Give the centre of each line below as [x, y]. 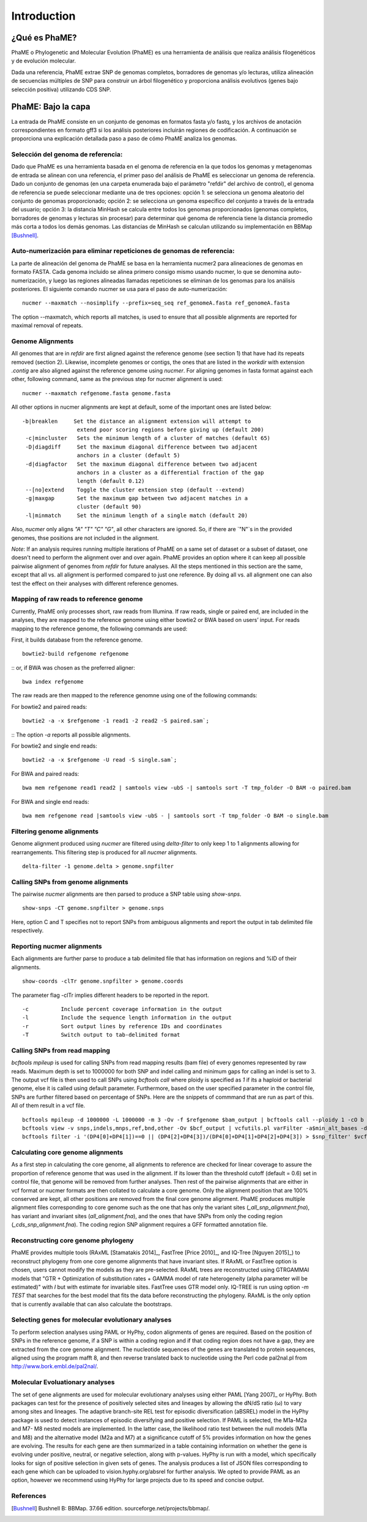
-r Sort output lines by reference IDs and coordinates [122, 1026]
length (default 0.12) [111, 481]
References [29, 1496]
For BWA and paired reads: [45, 774]
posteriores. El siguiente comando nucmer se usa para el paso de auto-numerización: [119, 289]
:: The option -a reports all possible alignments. [71, 735]
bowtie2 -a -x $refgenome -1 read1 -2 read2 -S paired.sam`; [116, 721]
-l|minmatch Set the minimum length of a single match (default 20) [137, 515]
